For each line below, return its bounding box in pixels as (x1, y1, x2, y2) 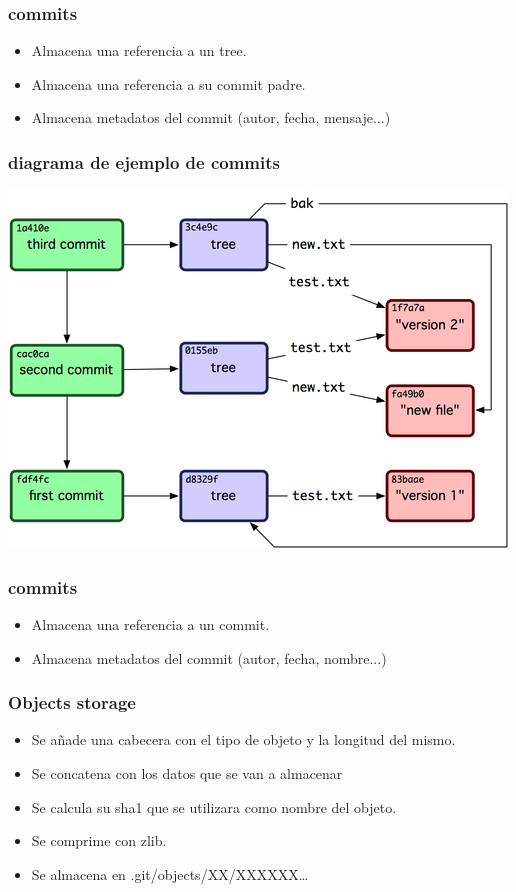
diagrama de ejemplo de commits (8, 149, 280, 174)
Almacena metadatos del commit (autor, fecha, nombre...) (31, 647, 387, 668)
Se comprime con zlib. (31, 830, 167, 851)
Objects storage (8, 690, 136, 715)
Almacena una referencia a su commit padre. (31, 73, 306, 94)
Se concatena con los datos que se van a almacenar (31, 763, 343, 784)
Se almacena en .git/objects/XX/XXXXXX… (31, 863, 309, 884)
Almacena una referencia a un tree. (31, 40, 247, 61)
